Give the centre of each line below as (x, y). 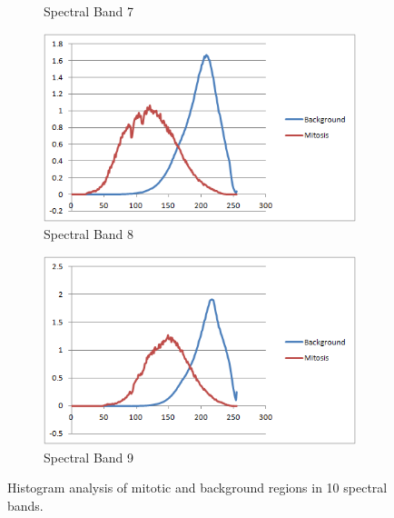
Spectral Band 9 (89, 457)
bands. (25, 506)
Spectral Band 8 (89, 234)
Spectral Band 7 (89, 11)
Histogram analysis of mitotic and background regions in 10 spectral (197, 488)
